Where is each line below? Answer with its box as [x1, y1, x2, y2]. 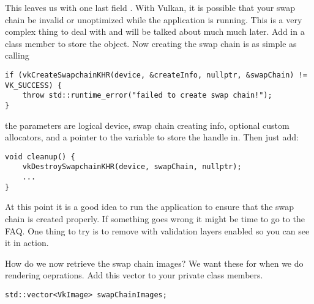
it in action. [5, 236, 49, 249]
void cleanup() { [5, 152, 75, 161]
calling [5, 49, 29, 62]
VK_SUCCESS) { [5, 81, 62, 90]
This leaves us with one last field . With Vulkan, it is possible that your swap [5, 1, 295, 13]
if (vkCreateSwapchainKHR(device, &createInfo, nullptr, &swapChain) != [5, 70, 307, 79]
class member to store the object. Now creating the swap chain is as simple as [5, 37, 297, 49]
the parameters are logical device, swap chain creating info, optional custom [5, 118, 290, 131]
